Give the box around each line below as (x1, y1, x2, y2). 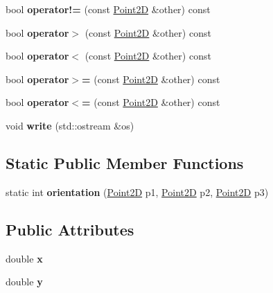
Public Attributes (6, 218, 134, 240)
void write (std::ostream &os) (6, 118, 134, 132)
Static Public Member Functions (6, 152, 244, 173)
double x (6, 251, 43, 265)
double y (6, 274, 43, 289)
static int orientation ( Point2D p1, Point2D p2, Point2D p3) (6, 184, 269, 199)
